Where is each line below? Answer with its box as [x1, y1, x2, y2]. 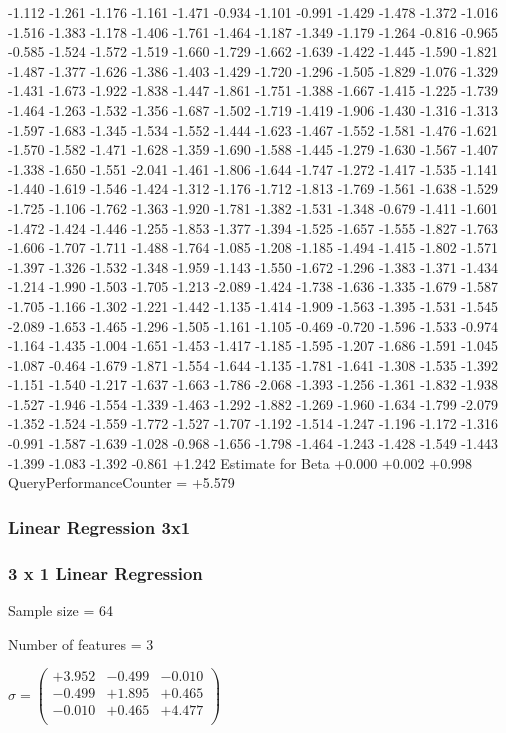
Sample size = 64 [8, 599, 114, 620]
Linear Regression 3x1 [8, 514, 191, 539]
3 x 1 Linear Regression [8, 560, 203, 585]
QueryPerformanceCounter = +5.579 [8, 472, 235, 493]
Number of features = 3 [8, 633, 154, 654]
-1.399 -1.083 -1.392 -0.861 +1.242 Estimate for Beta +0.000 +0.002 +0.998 [8, 452, 473, 473]
